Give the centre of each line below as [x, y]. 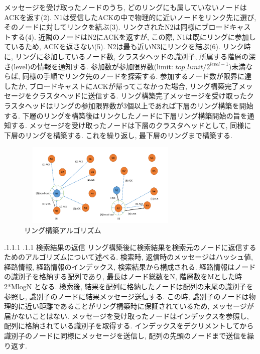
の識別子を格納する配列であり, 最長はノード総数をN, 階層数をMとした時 [123, 276]
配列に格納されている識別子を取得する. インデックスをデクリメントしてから [129, 326]
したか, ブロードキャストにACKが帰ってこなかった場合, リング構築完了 [121, 86]
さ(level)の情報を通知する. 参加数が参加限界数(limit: [89, 66]
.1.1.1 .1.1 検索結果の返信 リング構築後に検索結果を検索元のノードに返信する [130, 247]
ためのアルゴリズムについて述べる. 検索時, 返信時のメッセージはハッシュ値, [128, 257]
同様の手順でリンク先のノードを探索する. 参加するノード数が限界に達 [137, 76]
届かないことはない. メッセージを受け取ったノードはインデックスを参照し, [126, 316]
